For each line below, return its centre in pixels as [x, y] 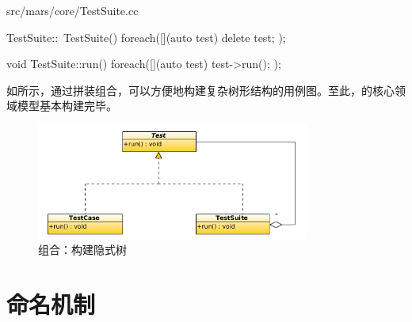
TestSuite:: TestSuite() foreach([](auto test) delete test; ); [146, 37]
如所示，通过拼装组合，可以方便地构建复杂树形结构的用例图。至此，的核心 [200, 90]
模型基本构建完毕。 [67, 106]
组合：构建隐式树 [82, 250]
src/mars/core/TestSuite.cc [72, 10]
